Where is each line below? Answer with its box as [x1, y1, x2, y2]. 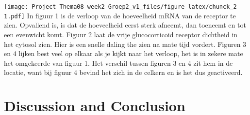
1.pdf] [4, 13, 25, 20]
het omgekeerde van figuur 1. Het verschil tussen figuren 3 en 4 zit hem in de [4, 57, 233, 68]
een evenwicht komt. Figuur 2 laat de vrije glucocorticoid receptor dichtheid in [4, 29, 238, 39]
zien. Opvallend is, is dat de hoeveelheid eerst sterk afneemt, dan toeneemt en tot [4, 20, 246, 30]
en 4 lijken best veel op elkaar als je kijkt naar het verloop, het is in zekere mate [4, 48, 243, 58]
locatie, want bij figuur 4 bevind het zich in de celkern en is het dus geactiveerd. [4, 67, 243, 77]
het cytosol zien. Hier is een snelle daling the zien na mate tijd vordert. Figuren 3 [4, 39, 247, 49]
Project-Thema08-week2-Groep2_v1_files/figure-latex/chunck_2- [32, 3, 240, 10]
